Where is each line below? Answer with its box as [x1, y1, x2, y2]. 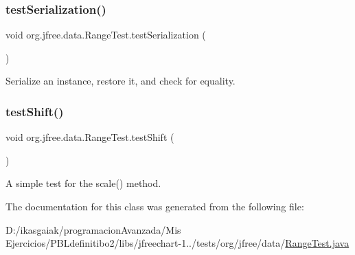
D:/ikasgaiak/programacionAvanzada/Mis [5, 222, 181, 236]
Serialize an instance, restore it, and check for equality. [5, 74, 236, 88]
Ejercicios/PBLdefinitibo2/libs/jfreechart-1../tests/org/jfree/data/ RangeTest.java [5, 236, 350, 250]
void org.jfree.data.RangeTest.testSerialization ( [5, 27, 206, 42]
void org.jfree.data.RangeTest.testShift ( [5, 130, 174, 144]
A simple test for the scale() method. [5, 176, 161, 190]
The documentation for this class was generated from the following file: [5, 199, 304, 213]
